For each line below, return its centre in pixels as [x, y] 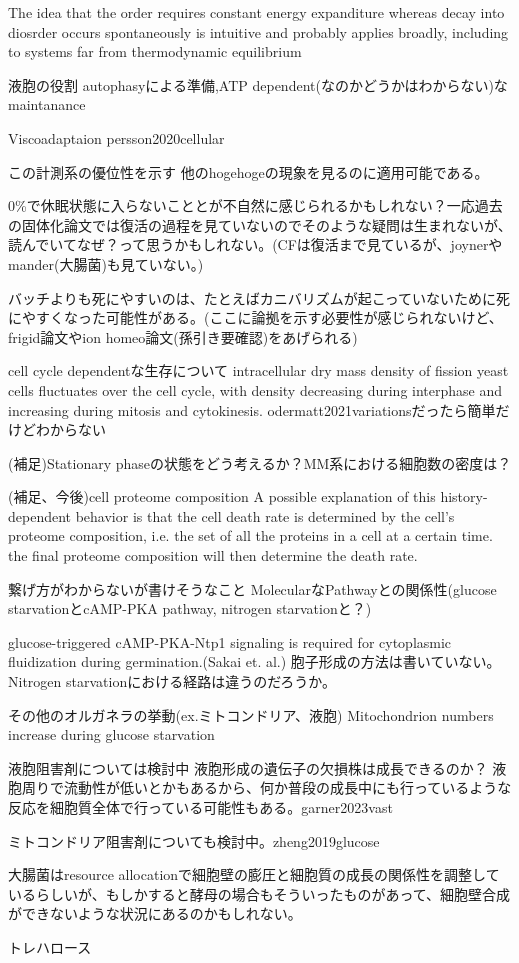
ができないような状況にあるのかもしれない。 [155, 913]
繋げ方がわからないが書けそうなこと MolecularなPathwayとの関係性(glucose [252, 588]
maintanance [47, 104]
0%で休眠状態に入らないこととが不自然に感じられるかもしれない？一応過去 [255, 205]
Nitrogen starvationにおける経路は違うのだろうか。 [172, 681]
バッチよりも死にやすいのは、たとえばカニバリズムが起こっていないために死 [259, 297]
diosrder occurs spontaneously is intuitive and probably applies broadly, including [258, 31]
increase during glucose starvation [111, 734]
